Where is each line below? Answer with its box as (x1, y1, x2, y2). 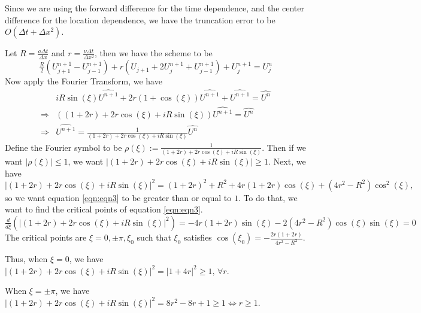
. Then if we (262, 141, 307, 153)
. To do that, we (238, 191, 298, 203)
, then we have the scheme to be (95, 47, 213, 59)
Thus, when (5, 253, 48, 265)
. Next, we (268, 154, 306, 167)
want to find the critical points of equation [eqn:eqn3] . (5, 203, 203, 215)
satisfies (183, 231, 212, 244)
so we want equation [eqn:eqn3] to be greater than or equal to (5, 191, 232, 203)
